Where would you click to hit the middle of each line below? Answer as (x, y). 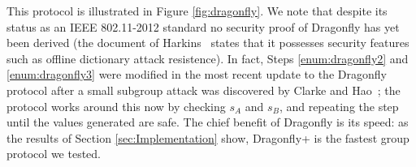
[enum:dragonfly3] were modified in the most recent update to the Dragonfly (197, 74)
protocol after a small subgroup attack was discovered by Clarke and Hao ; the (204, 90)
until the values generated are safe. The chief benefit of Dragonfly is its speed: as (208, 122)
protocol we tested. (54, 154)
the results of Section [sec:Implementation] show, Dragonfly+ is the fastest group (208, 137)
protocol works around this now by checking (116, 106)
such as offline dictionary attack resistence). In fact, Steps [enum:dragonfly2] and (208, 58)
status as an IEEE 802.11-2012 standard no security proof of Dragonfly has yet (203, 26)
